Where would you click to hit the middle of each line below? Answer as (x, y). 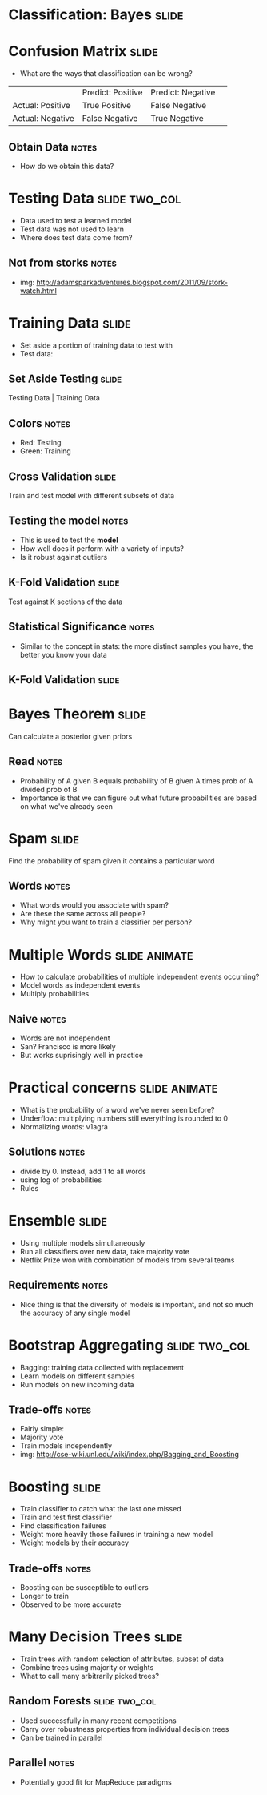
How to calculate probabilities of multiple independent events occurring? (139, 977)
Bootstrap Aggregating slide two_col (130, 1345)
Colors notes (39, 423)
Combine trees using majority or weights (87, 1668)
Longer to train (44, 1596)
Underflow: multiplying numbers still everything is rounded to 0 (124, 1118)
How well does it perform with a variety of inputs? (102, 548)
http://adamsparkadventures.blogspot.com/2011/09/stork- (132, 282)
